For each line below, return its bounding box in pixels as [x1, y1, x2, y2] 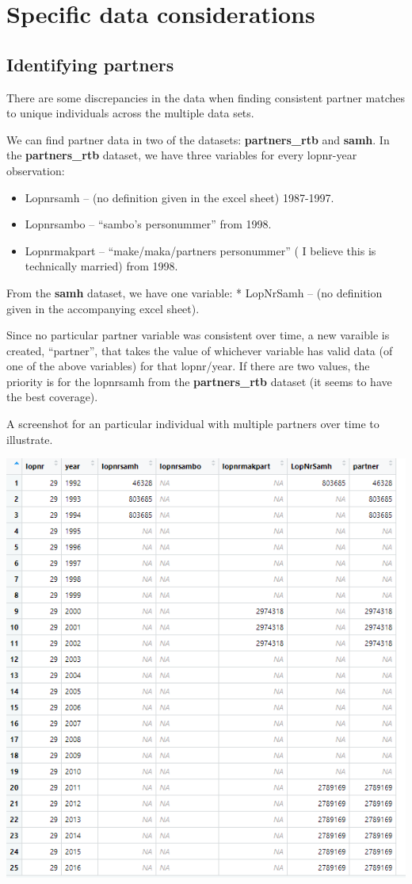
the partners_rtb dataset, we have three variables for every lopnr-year [6, 147, 357, 163]
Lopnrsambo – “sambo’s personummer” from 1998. [25, 216, 272, 232]
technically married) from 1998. [25, 258, 178, 274]
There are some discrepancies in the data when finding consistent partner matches [6, 89, 406, 105]
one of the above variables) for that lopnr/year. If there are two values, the [6, 358, 370, 374]
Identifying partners [6, 52, 174, 76]
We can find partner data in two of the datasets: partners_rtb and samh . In [6, 131, 390, 147]
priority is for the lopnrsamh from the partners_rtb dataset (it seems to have [6, 373, 392, 389]
